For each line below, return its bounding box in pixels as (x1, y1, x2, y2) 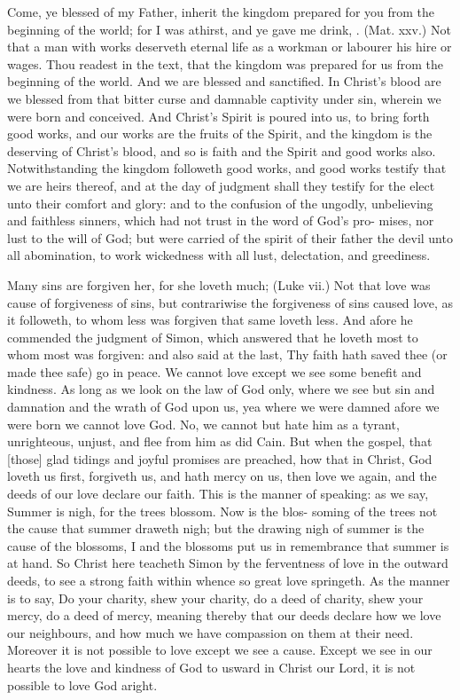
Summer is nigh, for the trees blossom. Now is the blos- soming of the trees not (7, 501, 438, 520)
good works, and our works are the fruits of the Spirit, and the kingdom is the (7, 124, 433, 143)
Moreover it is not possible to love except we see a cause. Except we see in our (7, 641, 433, 659)
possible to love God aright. (7, 675, 158, 694)
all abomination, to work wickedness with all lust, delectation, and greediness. (7, 246, 431, 264)
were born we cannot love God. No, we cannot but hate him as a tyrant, (7, 414, 400, 433)
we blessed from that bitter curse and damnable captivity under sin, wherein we (7, 89, 441, 107)
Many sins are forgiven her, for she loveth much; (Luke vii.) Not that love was (7, 275, 431, 294)
